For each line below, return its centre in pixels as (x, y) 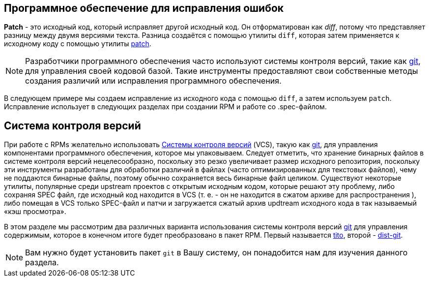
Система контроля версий (72, 125)
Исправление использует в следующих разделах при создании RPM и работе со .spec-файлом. (165, 107)
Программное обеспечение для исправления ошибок (144, 8)
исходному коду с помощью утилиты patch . (78, 44)
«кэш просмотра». (35, 212)
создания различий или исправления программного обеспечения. (153, 81)
